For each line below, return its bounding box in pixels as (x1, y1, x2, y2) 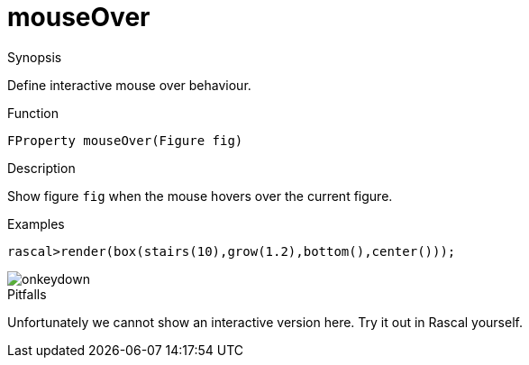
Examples (7, 215, 65, 232)
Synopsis (7, 49, 62, 65)
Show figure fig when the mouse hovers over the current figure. (7, 187, 393, 204)
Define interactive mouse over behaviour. (7, 77, 251, 93)
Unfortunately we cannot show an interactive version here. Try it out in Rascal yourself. (7, 314, 523, 330)
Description (7, 160, 76, 176)
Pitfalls (7, 286, 47, 302)
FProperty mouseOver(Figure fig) (7, 132, 243, 148)
